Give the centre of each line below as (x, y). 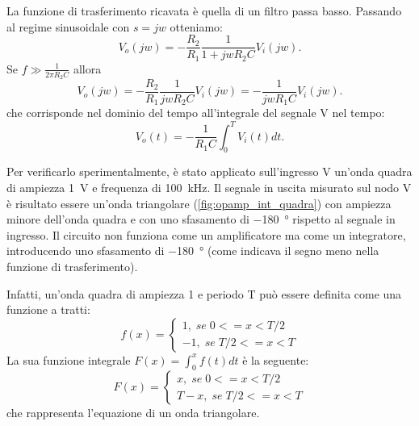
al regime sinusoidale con (68, 26)
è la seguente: (276, 359)
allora (87, 68)
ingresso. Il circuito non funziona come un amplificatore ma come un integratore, (206, 234)
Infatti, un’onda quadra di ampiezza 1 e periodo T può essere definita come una (204, 293)
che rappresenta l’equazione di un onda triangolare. (133, 413)
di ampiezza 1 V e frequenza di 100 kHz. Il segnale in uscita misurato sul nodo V (209, 187)
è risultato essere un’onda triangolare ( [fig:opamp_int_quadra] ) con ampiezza (199, 203)
